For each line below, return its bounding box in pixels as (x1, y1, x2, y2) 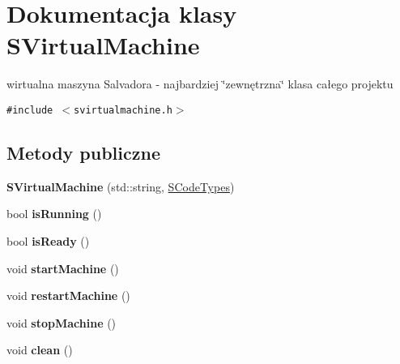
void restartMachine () (6, 287, 130, 304)
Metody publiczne (6, 139, 160, 165)
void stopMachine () (6, 314, 117, 331)
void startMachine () (6, 259, 119, 276)
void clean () (6, 341, 73, 358)
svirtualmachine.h (74, 104, 172, 116)
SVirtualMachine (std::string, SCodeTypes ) (6, 178, 235, 195)
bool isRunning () (6, 205, 102, 222)
